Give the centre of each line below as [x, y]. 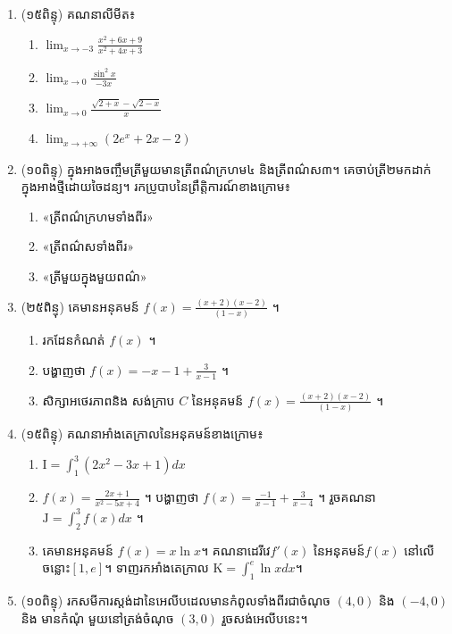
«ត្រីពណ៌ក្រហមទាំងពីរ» [98, 216]
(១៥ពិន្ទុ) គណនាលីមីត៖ [78, 13]
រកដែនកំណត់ [74, 340]
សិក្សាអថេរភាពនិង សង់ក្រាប [109, 400]
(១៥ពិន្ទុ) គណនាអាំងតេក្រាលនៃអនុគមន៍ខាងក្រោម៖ [142, 434]
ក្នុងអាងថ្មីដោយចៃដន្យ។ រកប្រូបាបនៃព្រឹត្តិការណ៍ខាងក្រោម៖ [156, 186]
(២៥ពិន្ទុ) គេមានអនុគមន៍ [80, 306]
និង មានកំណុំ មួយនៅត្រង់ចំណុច [97, 617]
